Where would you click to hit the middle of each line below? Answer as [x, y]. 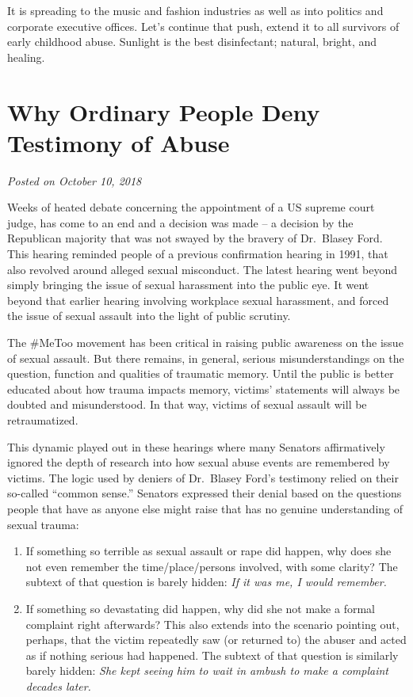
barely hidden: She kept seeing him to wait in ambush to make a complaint [207, 670]
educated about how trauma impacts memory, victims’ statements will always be [204, 388]
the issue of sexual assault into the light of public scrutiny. [149, 316]
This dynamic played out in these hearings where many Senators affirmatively [196, 446]
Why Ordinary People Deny [164, 111]
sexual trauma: [43, 524]
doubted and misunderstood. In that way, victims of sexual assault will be [187, 404]
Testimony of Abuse [119, 142]
